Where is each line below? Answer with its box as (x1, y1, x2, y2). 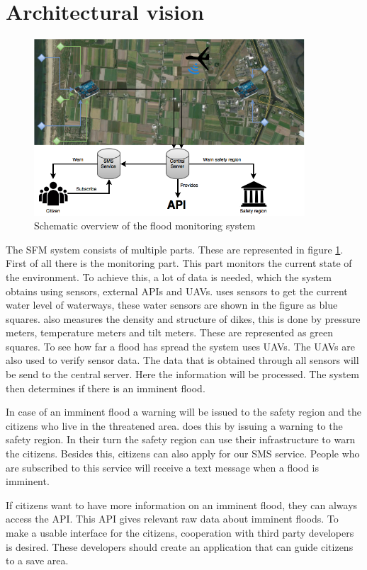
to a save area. (6, 553, 69, 568)
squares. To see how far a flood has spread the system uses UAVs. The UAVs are (6, 338, 355, 353)
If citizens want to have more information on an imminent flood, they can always (6, 497, 358, 512)
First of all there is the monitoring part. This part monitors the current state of (6, 256, 352, 270)
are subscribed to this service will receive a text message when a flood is (6, 460, 320, 474)
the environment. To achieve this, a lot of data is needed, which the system (6, 269, 332, 284)
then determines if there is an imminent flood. (6, 380, 205, 395)
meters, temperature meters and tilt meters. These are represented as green (6, 325, 333, 340)
